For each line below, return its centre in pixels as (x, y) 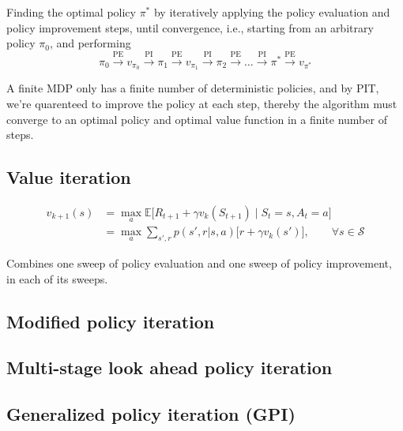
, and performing (90, 43)
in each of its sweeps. (57, 278)
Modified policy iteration (111, 321)
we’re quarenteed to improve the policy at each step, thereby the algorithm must (202, 104)
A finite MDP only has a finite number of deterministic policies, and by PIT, (193, 88)
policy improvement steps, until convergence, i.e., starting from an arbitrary (190, 27)
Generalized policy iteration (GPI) (151, 414)
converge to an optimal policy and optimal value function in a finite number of (197, 119)
